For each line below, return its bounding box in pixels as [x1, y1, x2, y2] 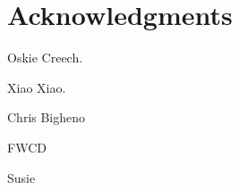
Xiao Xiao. [7, 78, 66, 96]
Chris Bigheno [7, 108, 86, 127]
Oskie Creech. [7, 48, 83, 67]
